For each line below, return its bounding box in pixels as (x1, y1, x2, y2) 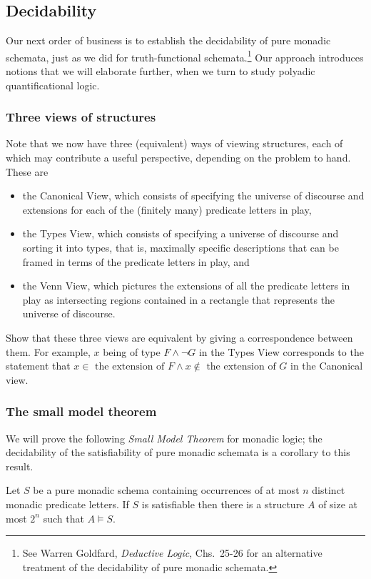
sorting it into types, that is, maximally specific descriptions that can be (22, 240, 339, 255)
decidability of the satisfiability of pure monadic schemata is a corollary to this (6, 445, 350, 460)
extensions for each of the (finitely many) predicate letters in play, (22, 202, 312, 217)
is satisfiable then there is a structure (141, 496, 305, 511)
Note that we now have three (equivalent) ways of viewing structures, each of (6, 136, 343, 151)
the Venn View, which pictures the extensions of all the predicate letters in (22, 278, 350, 293)
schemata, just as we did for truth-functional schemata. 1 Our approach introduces (6, 47, 364, 64)
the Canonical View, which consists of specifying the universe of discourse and (22, 188, 365, 203)
